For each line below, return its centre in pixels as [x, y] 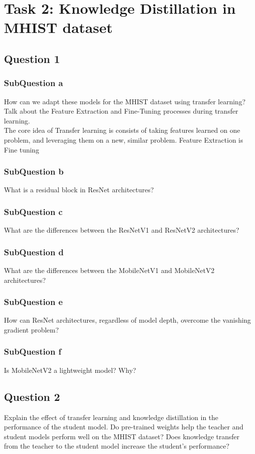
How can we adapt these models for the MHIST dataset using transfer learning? [125, 101]
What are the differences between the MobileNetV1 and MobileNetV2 [109, 270]
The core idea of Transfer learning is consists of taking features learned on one [122, 130]
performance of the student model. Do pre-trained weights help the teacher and [124, 427]
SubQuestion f [33, 351]
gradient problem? [32, 329]
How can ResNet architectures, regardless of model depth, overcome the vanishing [127, 320]
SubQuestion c [33, 211]
